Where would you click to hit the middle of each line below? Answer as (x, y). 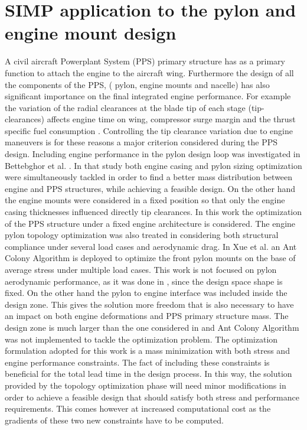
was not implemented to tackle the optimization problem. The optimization (141, 339)
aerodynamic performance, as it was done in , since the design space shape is (144, 281)
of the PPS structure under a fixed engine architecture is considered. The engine (150, 223)
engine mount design (91, 33)
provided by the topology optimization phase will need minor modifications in (146, 385)
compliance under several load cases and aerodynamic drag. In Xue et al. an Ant (151, 246)
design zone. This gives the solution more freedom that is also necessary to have (149, 304)
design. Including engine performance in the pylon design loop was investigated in (153, 154)
